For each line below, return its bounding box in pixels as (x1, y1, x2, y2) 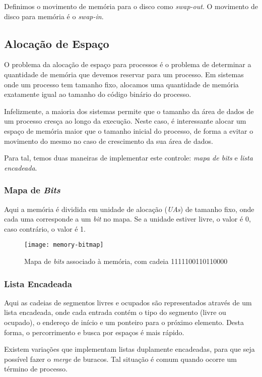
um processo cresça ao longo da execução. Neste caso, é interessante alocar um (4, 116, 246, 126)
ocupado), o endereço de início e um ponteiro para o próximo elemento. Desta (4, 316, 244, 327)
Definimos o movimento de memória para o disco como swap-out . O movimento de (4, 1, 258, 11)
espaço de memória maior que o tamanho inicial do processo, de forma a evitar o (4, 125, 253, 136)
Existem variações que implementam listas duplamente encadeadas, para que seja (4, 344, 255, 354)
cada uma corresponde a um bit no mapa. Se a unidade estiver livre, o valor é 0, (4, 213, 251, 224)
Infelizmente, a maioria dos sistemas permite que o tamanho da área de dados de (4, 105, 254, 116)
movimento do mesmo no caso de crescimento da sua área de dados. (4, 135, 213, 146)
